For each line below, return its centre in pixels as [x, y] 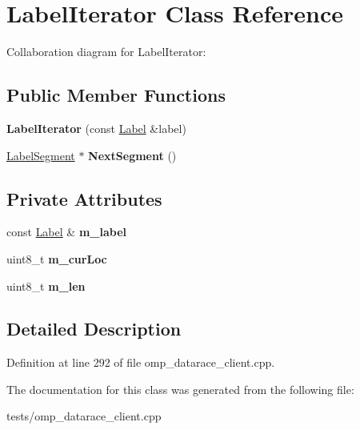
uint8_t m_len [46, 285]
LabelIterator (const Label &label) [96, 128]
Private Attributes [84, 198]
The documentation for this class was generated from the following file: [180, 389]
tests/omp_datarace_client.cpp [84, 416]
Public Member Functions [116, 95]
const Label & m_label [66, 232]
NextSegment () [132, 155]
